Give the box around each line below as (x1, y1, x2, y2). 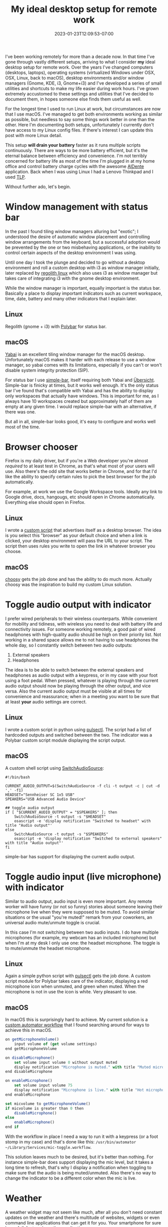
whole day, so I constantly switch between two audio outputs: (5, 642, 132, 648)
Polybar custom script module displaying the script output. (5, 737, 126, 743)
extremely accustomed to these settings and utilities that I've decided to (5, 91, 154, 97)
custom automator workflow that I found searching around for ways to (5, 1022, 149, 1028)
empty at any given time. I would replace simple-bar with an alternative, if (5, 403, 156, 409)
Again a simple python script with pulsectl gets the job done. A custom (5, 973, 151, 979)
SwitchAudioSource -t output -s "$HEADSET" (14, 814, 106, 819)
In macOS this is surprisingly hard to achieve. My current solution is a (5, 1017, 148, 1023)
